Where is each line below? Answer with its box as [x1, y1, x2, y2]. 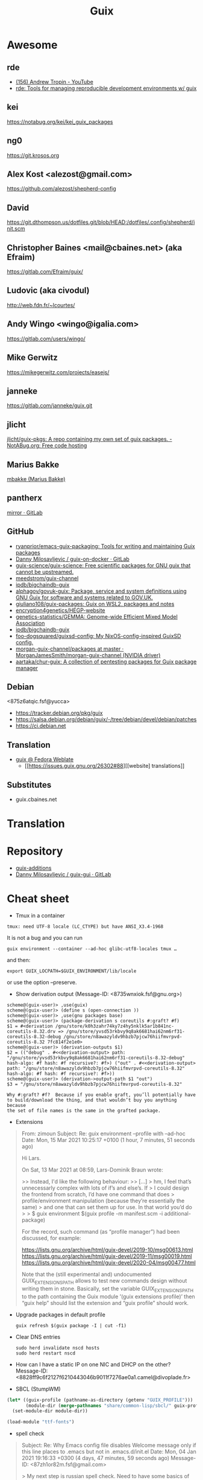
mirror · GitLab [7, 509, 43, 516]
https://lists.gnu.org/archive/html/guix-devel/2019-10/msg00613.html [21, 1246, 193, 1254]
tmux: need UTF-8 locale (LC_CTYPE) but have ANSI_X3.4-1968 [7, 923, 164, 930]
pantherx [7, 493, 43, 503]
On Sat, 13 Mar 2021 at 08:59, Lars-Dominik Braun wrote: [21, 1166, 163, 1173]
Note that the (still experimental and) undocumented [21, 1271, 152, 1278]
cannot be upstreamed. [15, 568, 74, 575]
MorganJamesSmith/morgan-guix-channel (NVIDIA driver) [15, 651, 161, 659]
